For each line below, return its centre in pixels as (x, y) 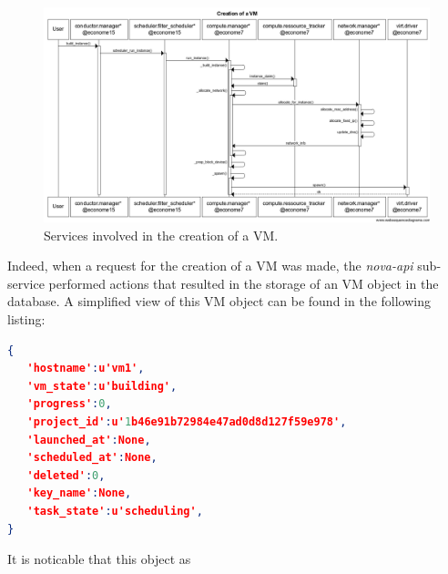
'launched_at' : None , (89, 440)
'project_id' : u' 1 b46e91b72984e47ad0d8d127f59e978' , (187, 421)
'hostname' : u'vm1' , (86, 369)
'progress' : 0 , (69, 404)
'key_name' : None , (79, 493)
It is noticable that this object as (99, 559)
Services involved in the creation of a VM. (161, 235)
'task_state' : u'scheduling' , (115, 511)
